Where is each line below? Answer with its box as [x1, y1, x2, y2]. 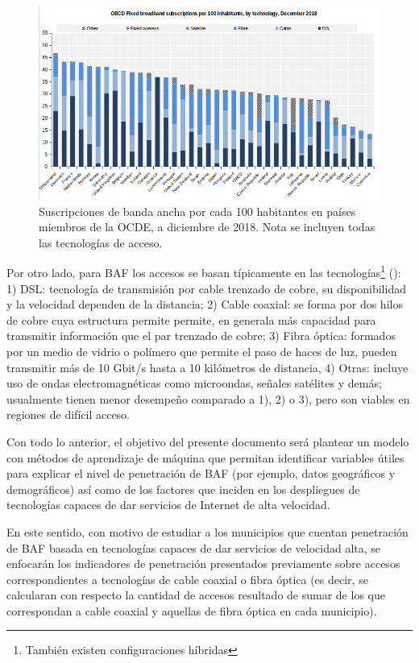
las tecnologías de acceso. [39, 234, 163, 251]
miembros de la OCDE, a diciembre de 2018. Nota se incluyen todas [39, 218, 375, 235]
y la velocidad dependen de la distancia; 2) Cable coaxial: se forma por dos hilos [6, 296, 403, 313]
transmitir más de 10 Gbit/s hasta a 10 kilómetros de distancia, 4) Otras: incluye [6, 358, 409, 375]
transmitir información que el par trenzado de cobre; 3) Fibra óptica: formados [6, 327, 396, 344]
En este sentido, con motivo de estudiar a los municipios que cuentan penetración [6, 523, 409, 540]
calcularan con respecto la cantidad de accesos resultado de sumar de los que [6, 586, 385, 603]
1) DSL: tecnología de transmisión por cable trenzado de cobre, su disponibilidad [6, 280, 406, 296]
